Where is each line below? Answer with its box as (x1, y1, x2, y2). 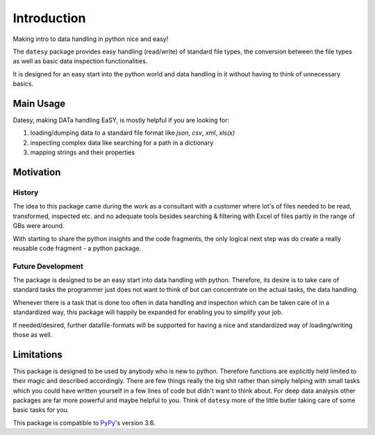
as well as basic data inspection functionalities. (12, 57, 148, 65)
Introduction (12, 10, 86, 26)
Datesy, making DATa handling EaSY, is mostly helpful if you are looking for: (12, 116, 229, 124)
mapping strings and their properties (30, 148, 135, 156)
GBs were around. (12, 222, 65, 230)
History (12, 188, 39, 197)
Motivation (12, 167, 61, 178)
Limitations (12, 348, 62, 361)
